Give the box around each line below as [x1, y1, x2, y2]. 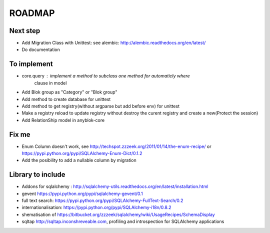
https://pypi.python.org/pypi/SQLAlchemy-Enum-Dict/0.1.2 [21, 150, 142, 156]
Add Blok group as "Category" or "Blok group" [21, 89, 117, 95]
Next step [9, 26, 40, 35]
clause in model [34, 80, 67, 86]
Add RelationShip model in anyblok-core [21, 117, 105, 123]
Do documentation [21, 46, 60, 52]
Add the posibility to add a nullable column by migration [21, 157, 137, 163]
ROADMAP [9, 7, 55, 18]
